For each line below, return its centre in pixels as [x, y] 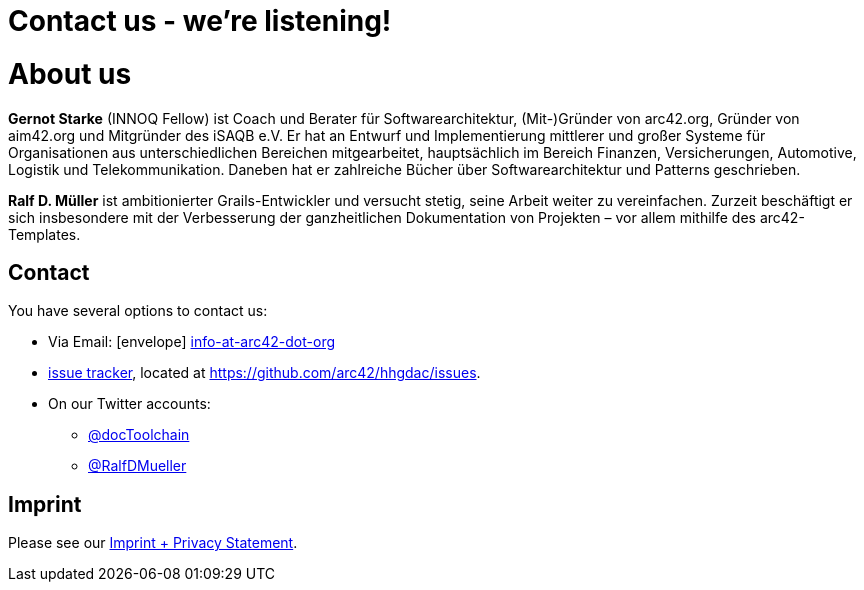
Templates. [44, 234]
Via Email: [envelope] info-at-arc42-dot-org [192, 342]
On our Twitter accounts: [129, 404]
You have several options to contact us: [138, 311]
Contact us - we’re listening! [200, 21]
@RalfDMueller [137, 466]
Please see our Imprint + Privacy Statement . [153, 543]
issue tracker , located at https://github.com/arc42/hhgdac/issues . [264, 373]
